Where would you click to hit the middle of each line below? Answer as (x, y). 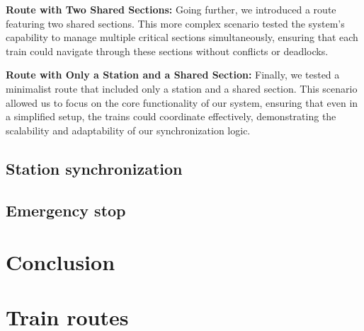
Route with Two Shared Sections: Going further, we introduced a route (171, 9)
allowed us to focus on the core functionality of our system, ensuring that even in (182, 102)
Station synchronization (94, 168)
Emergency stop (66, 210)
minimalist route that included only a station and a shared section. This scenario (182, 88)
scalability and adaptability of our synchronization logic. (128, 130)
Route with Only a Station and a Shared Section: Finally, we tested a (173, 75)
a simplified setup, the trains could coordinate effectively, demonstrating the (171, 116)
